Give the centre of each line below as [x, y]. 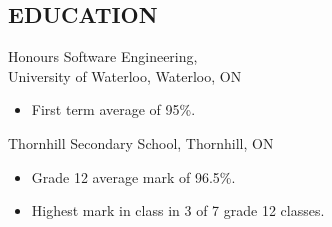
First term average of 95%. [113, 109]
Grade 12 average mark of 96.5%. [133, 176]
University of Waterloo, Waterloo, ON [125, 75]
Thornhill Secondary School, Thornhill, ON [141, 142]
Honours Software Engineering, [103, 56]
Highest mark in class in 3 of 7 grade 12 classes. [178, 210]
